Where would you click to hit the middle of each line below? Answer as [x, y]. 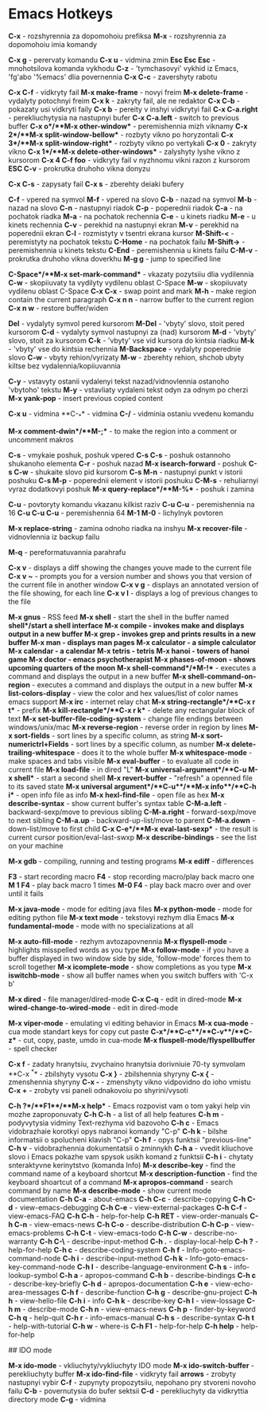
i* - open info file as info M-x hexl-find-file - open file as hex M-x [116, 795]
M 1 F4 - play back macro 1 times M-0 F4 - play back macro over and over [130, 885]
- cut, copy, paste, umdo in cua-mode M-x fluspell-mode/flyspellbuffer [137, 1040]
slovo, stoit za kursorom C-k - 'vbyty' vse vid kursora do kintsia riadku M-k [132, 340]
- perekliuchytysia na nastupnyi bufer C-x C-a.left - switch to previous [124, 117]
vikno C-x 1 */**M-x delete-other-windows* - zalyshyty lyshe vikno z [124, 151]
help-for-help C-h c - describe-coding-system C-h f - [97, 1250]
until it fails [26, 893]
